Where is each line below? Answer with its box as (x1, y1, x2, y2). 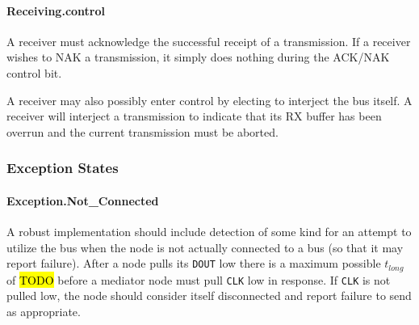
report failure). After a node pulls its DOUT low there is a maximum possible (6, 255, 381, 272)
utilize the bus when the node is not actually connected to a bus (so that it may (6, 238, 404, 255)
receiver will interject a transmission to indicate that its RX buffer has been (6, 108, 382, 125)
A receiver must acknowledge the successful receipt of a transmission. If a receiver (6, 32, 411, 49)
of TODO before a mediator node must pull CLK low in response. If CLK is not (6, 271, 391, 288)
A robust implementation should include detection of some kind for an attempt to (6, 223, 412, 239)
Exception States (6, 158, 119, 178)
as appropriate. (6, 302, 81, 319)
